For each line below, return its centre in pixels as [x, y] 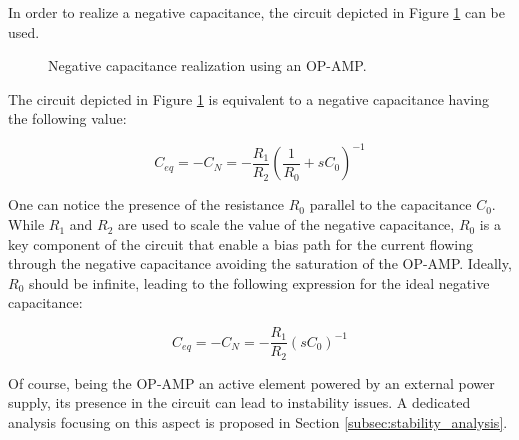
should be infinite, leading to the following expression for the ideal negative [259, 282]
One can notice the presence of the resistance [146, 204]
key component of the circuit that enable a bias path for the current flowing [240, 243]
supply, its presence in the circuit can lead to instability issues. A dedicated [239, 402]
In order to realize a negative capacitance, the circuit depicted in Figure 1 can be [256, 12]
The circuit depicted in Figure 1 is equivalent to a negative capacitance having [248, 98]
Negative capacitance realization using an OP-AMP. [207, 65]
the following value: [67, 118]
